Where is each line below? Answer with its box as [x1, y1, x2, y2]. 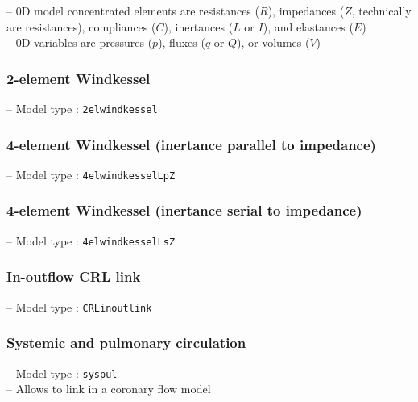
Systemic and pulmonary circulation [6, 333, 246, 353]
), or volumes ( [237, 34, 310, 51]
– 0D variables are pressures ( [6, 34, 153, 51]
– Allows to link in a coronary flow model [6, 380, 211, 397]
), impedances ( [267, 2, 345, 19]
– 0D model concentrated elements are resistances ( [6, 2, 259, 19]
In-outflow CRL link [6, 266, 141, 287]
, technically [351, 2, 412, 19]
